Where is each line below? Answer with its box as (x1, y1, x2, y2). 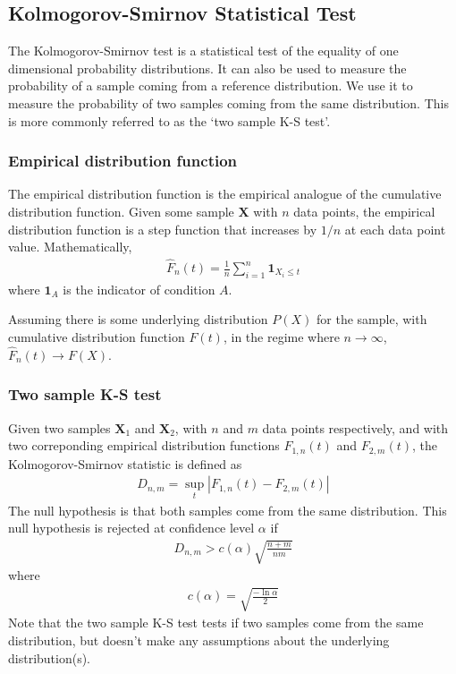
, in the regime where (223, 328, 340, 346)
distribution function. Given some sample (8, 201, 234, 220)
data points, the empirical (293, 201, 435, 220)
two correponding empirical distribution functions (8, 436, 280, 455)
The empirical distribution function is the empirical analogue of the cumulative (8, 184, 442, 203)
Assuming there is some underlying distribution (8, 310, 268, 328)
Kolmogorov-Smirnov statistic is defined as (8, 454, 242, 473)
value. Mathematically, (8, 237, 132, 256)
